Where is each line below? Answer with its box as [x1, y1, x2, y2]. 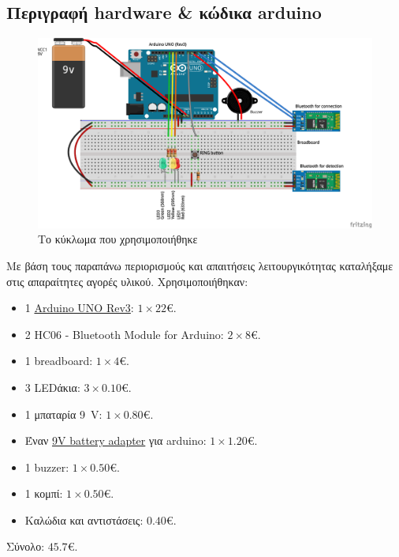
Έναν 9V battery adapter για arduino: [24, 432, 207, 449]
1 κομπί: [24, 485, 63, 502]
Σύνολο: [6, 538, 45, 555]
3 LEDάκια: [24, 378, 80, 395]
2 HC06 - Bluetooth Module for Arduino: [24, 326, 224, 342]
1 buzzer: [24, 458, 69, 475]
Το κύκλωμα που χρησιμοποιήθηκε [38, 231, 198, 247]
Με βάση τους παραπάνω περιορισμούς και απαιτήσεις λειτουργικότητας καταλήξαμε [6, 257, 393, 273]
